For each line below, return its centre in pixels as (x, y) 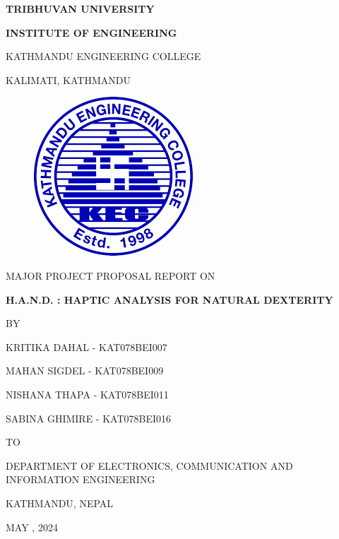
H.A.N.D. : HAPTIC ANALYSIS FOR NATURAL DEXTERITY (169, 299)
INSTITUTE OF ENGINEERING (91, 32)
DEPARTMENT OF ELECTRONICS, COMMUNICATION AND (149, 465)
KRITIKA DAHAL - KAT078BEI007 (87, 346)
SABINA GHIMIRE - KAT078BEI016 (89, 418)
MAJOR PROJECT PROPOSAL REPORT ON (111, 275)
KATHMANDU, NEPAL (60, 503)
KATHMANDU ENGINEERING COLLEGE (103, 56)
